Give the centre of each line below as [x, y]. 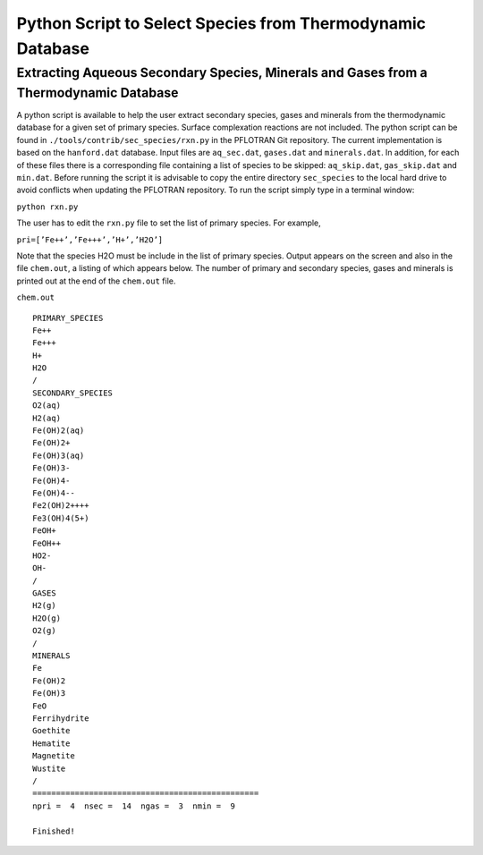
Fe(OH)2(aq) [59, 431]
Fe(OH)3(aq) [59, 455]
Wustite [49, 768]
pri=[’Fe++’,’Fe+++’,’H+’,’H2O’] [90, 240]
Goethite [51, 731]
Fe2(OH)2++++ [61, 506]
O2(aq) [47, 406]
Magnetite [54, 756]
